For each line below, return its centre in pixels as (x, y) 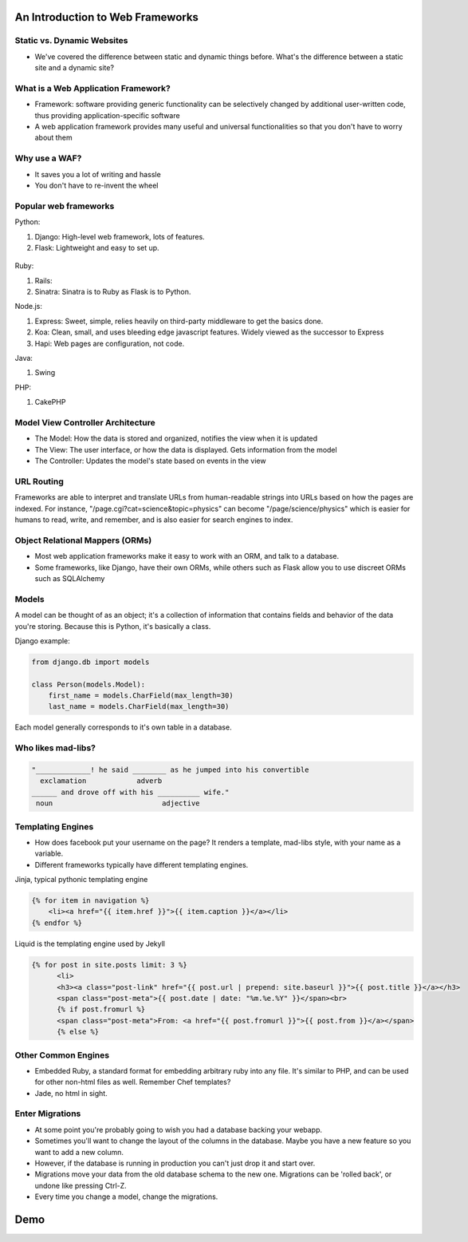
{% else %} (78, 1032)
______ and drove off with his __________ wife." (130, 792)
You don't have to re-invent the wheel (96, 185)
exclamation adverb (101, 781)
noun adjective (118, 803)
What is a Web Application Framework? (92, 88)
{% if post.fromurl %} (101, 1009)
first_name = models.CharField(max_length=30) (141, 696)
